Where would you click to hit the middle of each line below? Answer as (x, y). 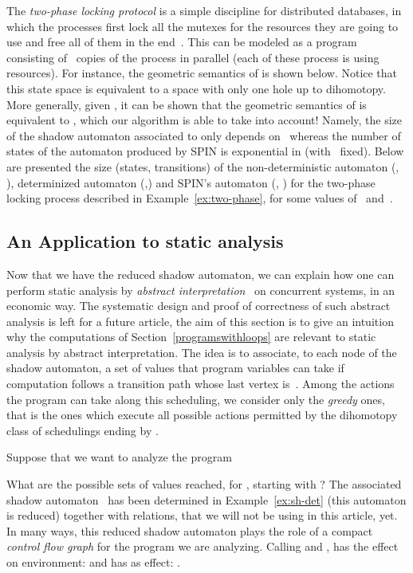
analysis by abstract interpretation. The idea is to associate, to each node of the (202, 352)
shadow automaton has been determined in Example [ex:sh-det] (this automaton (206, 499)
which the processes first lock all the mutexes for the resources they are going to (203, 26)
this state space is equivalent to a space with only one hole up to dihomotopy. (196, 88)
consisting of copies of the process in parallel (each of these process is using (193, 57)
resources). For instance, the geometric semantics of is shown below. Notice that (202, 73)
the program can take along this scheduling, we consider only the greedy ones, (196, 399)
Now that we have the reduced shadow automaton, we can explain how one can (201, 274)
